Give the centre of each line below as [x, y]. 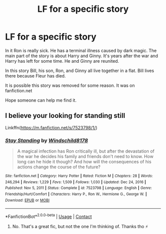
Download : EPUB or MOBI [27, 200]
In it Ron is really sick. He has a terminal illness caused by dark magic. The [81, 50]
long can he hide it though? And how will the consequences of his [84, 162]
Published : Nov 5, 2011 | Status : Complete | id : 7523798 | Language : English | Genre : [79, 188]
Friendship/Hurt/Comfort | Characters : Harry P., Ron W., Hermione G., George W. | [76, 194]
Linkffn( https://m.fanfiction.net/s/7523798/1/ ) [51, 127]
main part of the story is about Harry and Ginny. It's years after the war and [82, 56]
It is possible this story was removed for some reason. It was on [70, 85]
